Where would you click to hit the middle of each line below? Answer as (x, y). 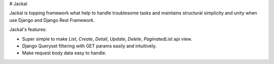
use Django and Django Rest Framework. (52, 20)
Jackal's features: (28, 29)
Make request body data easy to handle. (64, 53)
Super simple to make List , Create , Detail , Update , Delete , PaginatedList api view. (107, 39)
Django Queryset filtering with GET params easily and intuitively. (89, 46)
